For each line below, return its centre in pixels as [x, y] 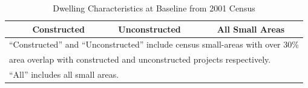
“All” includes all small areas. [64, 74]
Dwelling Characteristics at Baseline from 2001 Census [154, 8]
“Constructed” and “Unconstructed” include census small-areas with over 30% [154, 44]
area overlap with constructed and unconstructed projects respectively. [140, 59]
